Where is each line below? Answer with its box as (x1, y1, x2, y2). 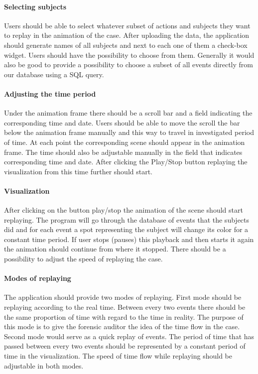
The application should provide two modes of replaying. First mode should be (4, 292, 242, 302)
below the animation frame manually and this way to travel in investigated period (4, 127, 254, 137)
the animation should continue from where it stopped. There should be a (4, 244, 226, 254)
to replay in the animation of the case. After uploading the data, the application (4, 30, 250, 40)
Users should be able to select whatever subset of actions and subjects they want (4, 20, 251, 30)
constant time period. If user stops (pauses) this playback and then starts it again (4, 234, 254, 244)
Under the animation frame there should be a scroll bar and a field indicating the (4, 108, 253, 118)
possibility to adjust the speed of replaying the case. (4, 253, 163, 264)
